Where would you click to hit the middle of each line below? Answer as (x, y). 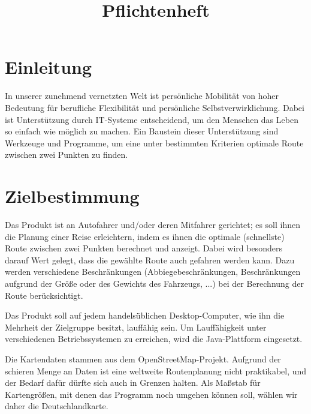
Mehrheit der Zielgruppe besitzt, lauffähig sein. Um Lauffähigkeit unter (136, 327)
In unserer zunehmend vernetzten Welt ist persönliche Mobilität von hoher (142, 96)
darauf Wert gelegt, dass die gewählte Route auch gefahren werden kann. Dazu (150, 259)
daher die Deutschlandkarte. (57, 406)
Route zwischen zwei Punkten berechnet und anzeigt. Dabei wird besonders (144, 248)
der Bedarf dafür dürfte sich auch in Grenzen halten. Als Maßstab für (133, 382)
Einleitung (49, 67)
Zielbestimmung (72, 196)
